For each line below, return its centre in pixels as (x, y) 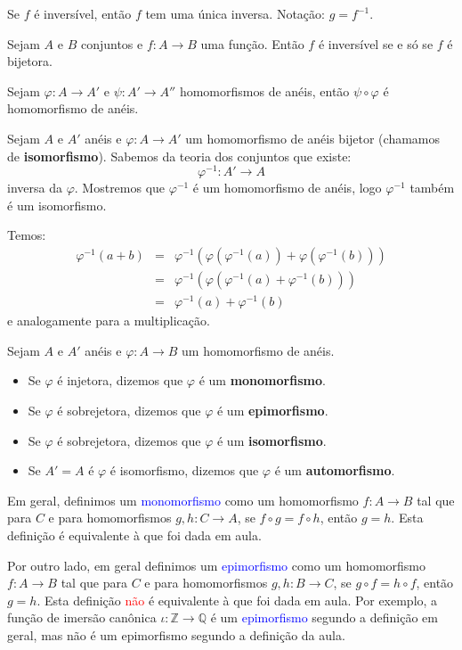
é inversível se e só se (376, 43)
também (432, 188)
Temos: (27, 235)
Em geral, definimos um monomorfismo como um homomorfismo (183, 500)
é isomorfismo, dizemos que (184, 470)
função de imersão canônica (82, 617)
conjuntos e (112, 43)
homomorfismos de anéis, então (264, 91)
